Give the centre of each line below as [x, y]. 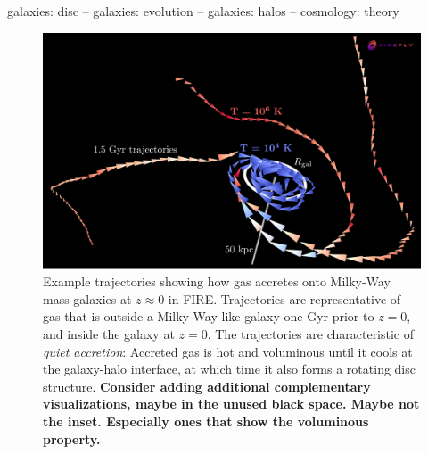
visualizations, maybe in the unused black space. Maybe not [231, 404]
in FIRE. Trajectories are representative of [284, 298]
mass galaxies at [87, 298]
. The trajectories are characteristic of [311, 333]
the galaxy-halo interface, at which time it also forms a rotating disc [229, 369]
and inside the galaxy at [109, 333]
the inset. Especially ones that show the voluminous [206, 421]
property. [72, 438]
